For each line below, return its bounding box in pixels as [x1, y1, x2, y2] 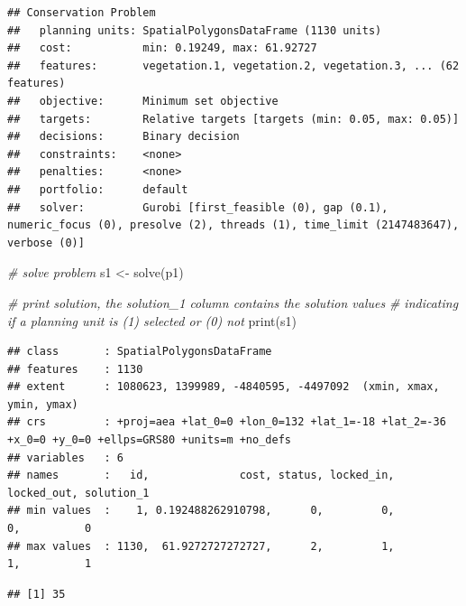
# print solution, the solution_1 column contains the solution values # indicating [7, 293, 459, 312]
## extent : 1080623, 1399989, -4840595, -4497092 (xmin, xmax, [7, 380, 440, 394]
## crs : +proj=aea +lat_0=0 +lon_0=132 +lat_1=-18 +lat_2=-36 [7, 415, 446, 429]
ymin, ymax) [7, 397, 78, 411]
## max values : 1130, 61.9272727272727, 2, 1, [7, 539, 395, 553]
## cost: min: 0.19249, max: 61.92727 [7, 42, 317, 55]
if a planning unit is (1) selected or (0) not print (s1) [7, 311, 297, 330]
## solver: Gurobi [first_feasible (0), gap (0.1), [7, 200, 388, 214]
